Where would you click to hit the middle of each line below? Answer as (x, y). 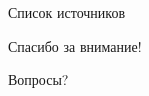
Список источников (67, 12)
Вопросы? (38, 79)
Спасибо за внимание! (75, 45)
